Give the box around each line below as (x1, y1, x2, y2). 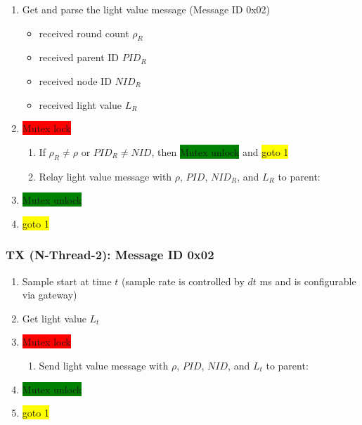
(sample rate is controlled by (122, 273, 245, 288)
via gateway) (22, 287, 77, 302)
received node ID (39, 73, 112, 88)
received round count (39, 25, 129, 40)
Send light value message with (39, 358, 169, 372)
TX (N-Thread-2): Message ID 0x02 (6, 246, 214, 263)
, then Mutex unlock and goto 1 (151, 144, 289, 159)
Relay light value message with (39, 169, 172, 183)
